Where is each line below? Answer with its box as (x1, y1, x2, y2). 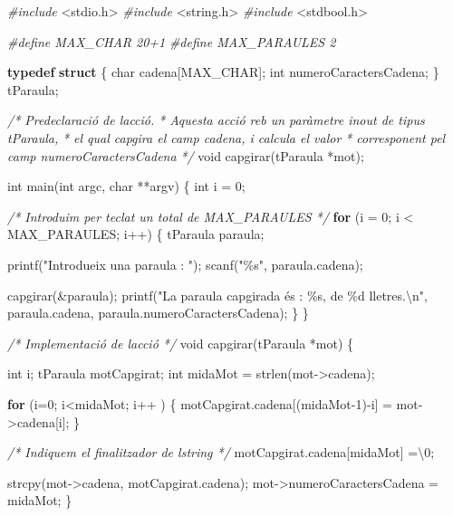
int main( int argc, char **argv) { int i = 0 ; (7, 177, 246, 196)
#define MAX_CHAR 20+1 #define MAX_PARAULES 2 (7, 32, 336, 51)
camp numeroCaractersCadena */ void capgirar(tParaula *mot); (7, 146, 364, 165)
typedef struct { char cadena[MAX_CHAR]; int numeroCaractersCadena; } (7, 62, 439, 81)
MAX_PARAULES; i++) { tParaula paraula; (7, 225, 265, 244)
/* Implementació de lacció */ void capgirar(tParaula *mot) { (7, 333, 354, 352)
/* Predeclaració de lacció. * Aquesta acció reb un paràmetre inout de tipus (7, 110, 425, 129)
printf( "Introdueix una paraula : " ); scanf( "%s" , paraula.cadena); (7, 254, 363, 273)
